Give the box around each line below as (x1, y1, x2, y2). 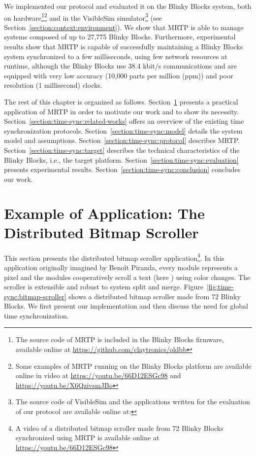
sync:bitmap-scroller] (4, 291, 66, 301)
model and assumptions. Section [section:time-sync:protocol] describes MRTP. (4, 135, 240, 145)
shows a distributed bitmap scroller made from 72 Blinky (68, 291, 241, 301)
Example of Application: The (4, 203, 205, 223)
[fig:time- (206, 281, 234, 292)
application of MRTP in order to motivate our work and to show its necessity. (4, 106, 239, 116)
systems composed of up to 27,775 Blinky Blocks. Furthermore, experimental (4, 32, 236, 42)
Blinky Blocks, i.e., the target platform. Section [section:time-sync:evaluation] (4, 154, 239, 165)
